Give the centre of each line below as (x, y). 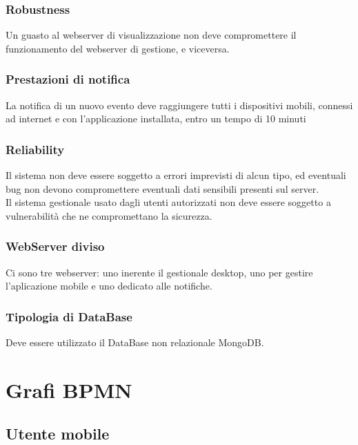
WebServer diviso (55, 246)
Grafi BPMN (69, 389)
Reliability (35, 149)
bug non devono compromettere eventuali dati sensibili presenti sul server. (162, 188)
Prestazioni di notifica (68, 79)
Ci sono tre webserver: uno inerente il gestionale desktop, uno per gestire (159, 272)
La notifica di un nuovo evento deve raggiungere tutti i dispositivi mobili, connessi (179, 105)
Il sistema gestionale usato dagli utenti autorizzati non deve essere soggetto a (168, 202)
